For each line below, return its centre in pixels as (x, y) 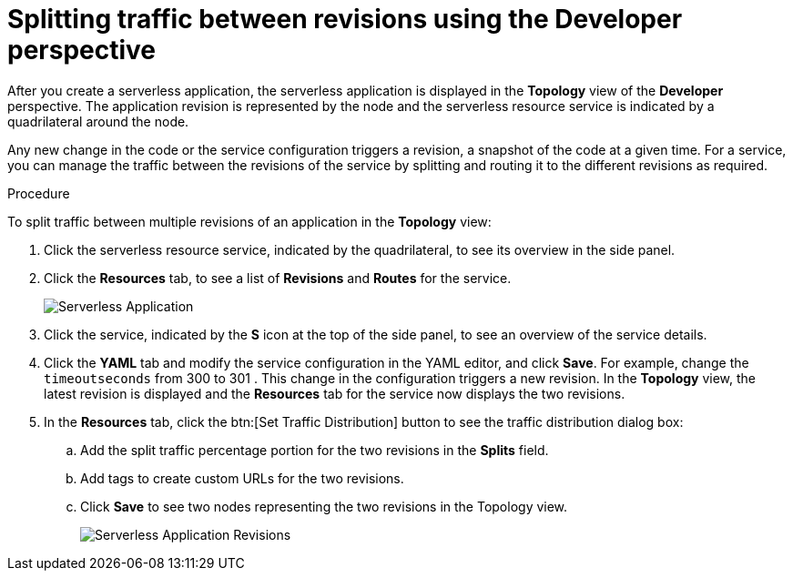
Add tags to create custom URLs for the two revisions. (242, 478)
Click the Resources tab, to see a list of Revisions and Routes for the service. (278, 278)
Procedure (39, 193)
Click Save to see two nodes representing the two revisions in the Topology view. (324, 506)
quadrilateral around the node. (98, 121)
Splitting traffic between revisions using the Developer (345, 19)
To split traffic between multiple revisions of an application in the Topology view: (249, 221)
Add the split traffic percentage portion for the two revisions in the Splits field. (315, 450)
